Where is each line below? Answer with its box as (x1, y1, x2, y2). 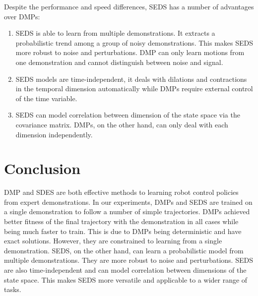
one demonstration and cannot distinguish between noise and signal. (15, 57, 223, 67)
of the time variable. (15, 93, 77, 103)
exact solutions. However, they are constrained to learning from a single (4, 236, 222, 246)
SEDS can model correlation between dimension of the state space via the (15, 110, 240, 120)
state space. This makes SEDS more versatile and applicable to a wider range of (4, 274, 248, 285)
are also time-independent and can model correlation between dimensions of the (4, 265, 247, 275)
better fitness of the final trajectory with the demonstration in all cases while (4, 216, 239, 227)
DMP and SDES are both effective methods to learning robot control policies (4, 187, 239, 197)
